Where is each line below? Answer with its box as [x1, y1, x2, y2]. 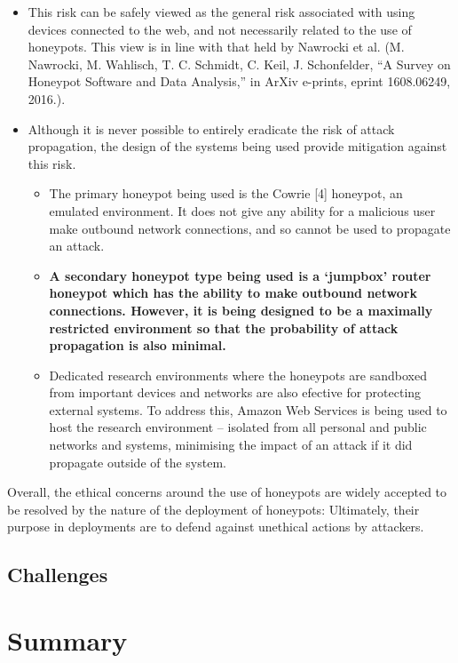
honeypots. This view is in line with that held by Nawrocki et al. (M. [28, 37, 405, 56]
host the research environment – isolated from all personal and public [49, 418, 427, 436]
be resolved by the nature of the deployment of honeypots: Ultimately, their [7, 499, 420, 518]
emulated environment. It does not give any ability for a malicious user [49, 201, 436, 220]
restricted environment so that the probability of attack [49, 318, 399, 337]
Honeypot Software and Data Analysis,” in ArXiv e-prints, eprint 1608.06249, [28, 72, 451, 91]
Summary [7, 622, 128, 658]
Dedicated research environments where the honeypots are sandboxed [49, 365, 427, 384]
